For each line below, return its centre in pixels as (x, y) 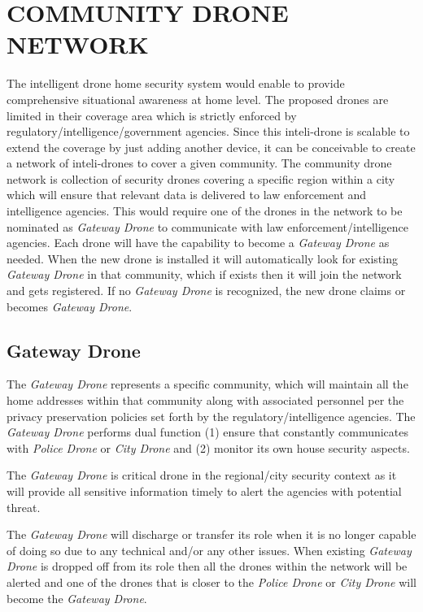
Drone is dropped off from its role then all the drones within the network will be (207, 566)
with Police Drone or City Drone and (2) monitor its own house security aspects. (208, 447)
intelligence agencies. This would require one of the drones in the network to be (205, 211)
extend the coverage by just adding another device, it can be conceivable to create (211, 147)
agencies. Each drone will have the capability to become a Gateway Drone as (198, 243)
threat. (24, 507)
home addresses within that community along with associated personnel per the (205, 400)
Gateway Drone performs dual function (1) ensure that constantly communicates (208, 432)
